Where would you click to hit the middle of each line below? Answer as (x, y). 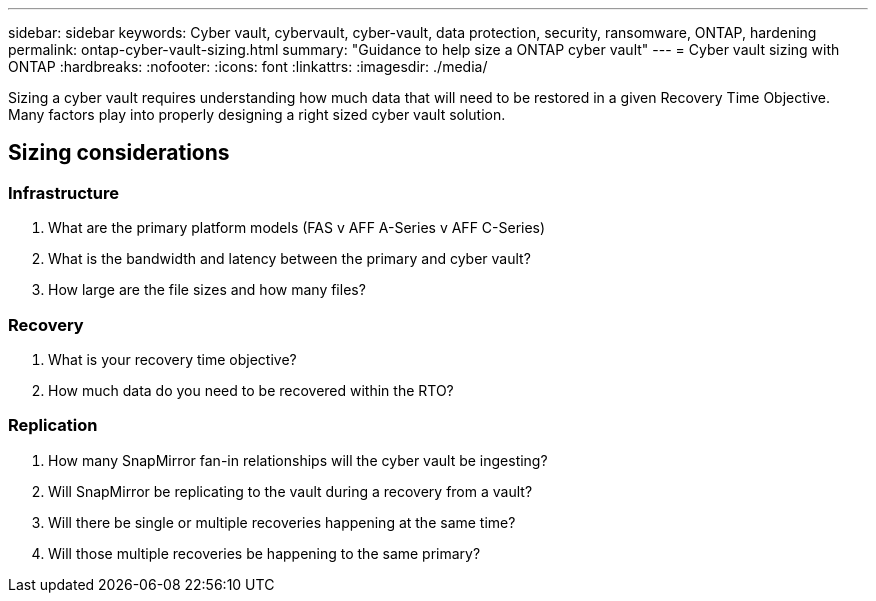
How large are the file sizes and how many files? (207, 290)
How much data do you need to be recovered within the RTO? (251, 390)
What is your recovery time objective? (172, 359)
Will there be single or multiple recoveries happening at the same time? (282, 522)
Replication (53, 425)
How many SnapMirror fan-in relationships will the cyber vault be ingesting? (298, 460)
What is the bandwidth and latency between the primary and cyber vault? (289, 259)
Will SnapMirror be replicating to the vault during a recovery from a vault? (290, 491)
